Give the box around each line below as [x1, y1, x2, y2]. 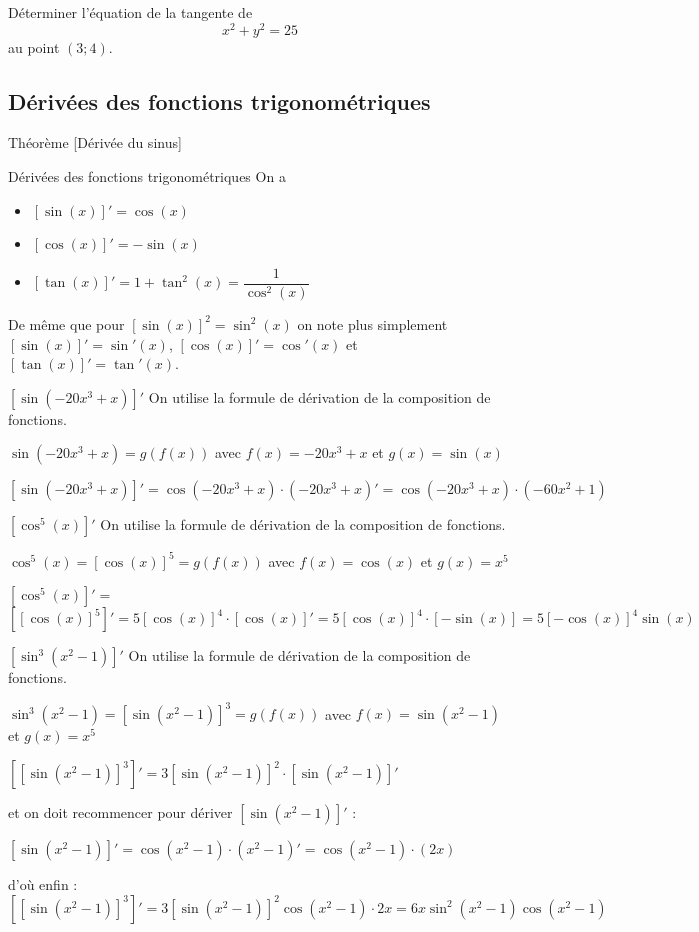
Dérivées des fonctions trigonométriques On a [8, 166, 286, 187]
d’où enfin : [8, 874, 78, 895]
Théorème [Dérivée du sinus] [8, 132, 182, 153]
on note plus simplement [297, 313, 448, 334]
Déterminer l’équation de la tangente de [8, 2, 253, 22]
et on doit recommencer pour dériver [8, 802, 233, 823]
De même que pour [8, 313, 125, 334]
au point [8, 36, 60, 57]
